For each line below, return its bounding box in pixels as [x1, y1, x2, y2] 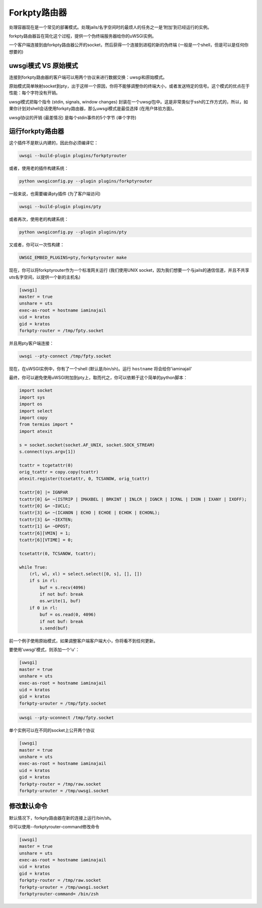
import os [19, 401, 43, 407]
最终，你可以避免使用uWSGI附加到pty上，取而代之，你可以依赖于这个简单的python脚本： [9, 375, 188, 380]
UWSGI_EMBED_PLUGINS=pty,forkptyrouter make [19, 255, 127, 261]
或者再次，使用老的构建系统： [9, 216, 69, 222]
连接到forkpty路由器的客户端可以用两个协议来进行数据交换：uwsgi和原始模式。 [9, 74, 167, 80]
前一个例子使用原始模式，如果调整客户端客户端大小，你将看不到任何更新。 [9, 638, 158, 644]
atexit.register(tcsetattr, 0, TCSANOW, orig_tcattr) [19, 476, 150, 481]
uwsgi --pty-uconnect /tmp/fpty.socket [19, 715, 114, 721]
